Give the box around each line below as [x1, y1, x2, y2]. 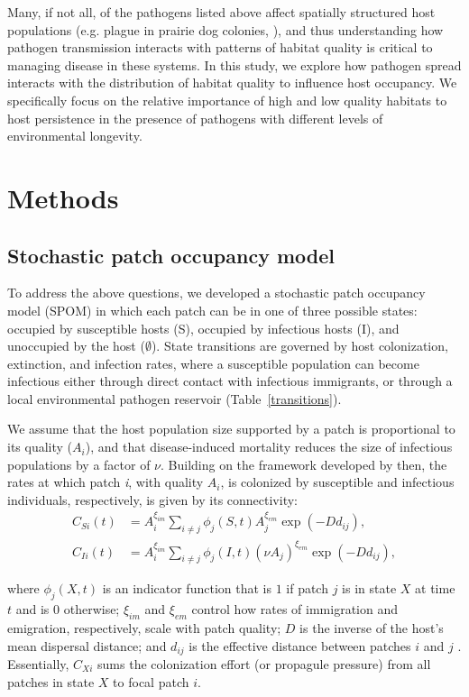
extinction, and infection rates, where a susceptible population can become [7, 353, 419, 372]
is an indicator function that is [102, 579, 271, 598]
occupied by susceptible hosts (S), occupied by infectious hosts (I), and [7, 318, 400, 337]
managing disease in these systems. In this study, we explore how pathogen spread [7, 55, 462, 74]
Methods [7, 179, 119, 216]
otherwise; [63, 600, 120, 619]
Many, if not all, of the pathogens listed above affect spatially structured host [7, 3, 436, 21]
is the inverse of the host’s [299, 618, 444, 637]
